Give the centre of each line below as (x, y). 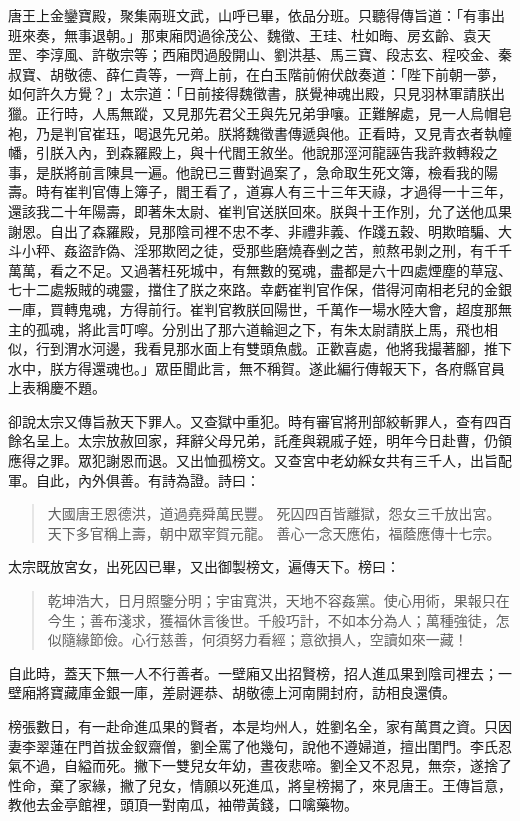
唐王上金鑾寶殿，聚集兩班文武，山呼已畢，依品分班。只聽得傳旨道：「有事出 (256, 15)
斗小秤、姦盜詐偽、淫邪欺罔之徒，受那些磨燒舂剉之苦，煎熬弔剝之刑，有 (246, 250)
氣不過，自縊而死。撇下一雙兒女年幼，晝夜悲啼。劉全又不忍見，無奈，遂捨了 (260, 765)
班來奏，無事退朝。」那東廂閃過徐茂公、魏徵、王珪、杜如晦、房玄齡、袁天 (249, 34)
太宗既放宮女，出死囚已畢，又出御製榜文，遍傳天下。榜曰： (204, 566)
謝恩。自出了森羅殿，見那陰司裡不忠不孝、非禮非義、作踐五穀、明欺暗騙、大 (260, 230)
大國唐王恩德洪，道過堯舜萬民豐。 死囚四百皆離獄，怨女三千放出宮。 (274, 513)
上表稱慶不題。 (57, 387)
